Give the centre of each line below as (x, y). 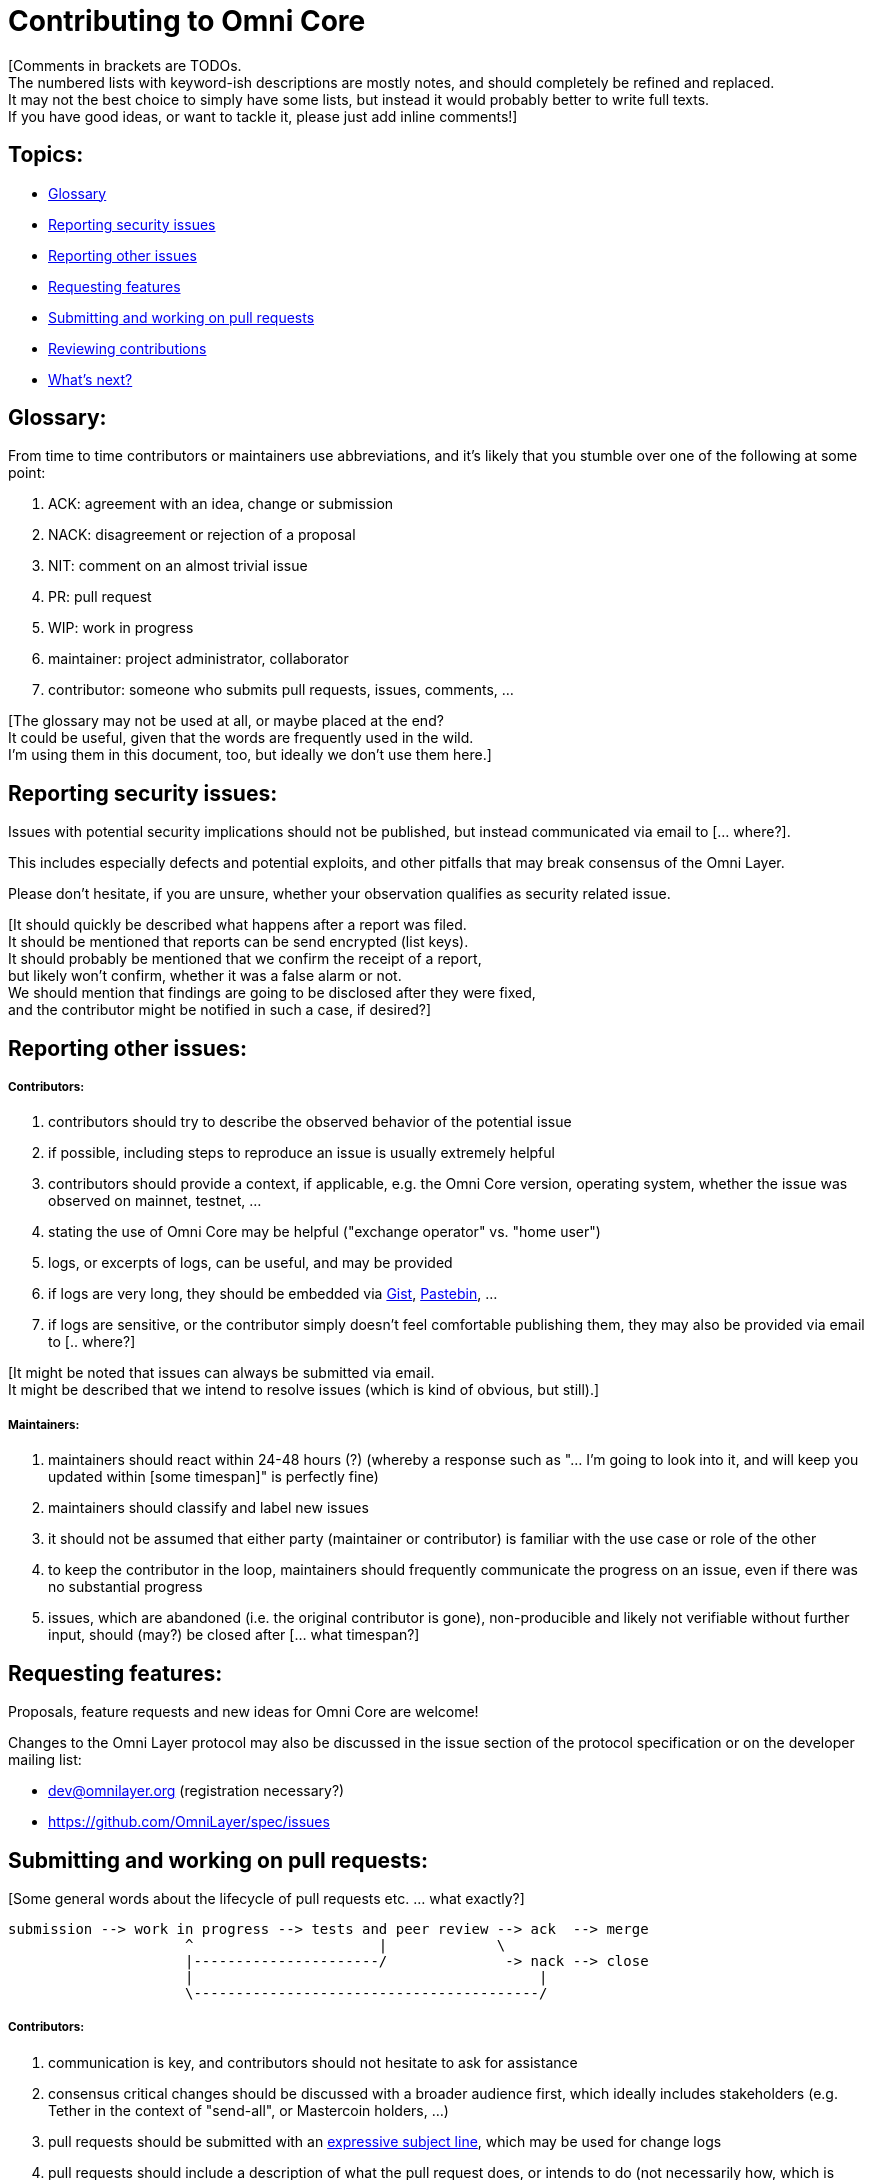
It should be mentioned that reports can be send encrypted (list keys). (238, 942)
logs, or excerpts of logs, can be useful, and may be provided (250, 1263)
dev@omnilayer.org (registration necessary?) (196, 1791)
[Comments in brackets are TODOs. (125, 65)
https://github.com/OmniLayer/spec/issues (189, 1822)
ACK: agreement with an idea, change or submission (221, 504)
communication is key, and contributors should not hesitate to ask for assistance (313, 2062)
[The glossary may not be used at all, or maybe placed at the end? (226, 721)
